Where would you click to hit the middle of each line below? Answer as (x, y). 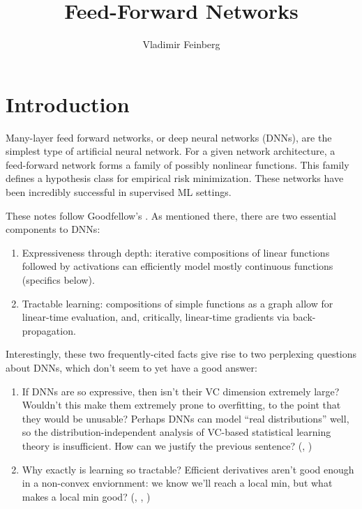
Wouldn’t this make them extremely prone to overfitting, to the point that (181, 405)
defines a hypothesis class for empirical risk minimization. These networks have (175, 178)
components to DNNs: (53, 229)
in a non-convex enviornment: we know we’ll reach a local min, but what (177, 483)
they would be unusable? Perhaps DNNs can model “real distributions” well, (186, 418)
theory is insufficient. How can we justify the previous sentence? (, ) (167, 445)
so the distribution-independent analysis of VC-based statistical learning (176, 432)
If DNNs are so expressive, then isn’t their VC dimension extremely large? (181, 391)
